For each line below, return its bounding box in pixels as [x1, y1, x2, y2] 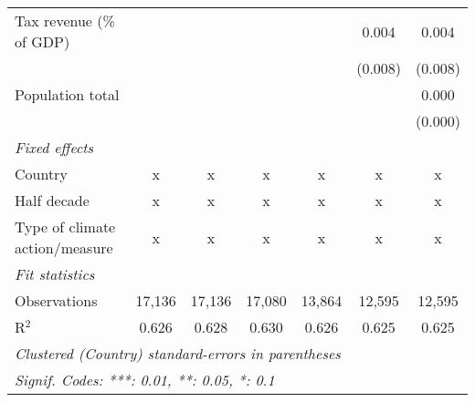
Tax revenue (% [15, 10, 115, 31]
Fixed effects [15, 137, 94, 158]
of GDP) [15, 31, 70, 52]
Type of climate [15, 216, 116, 237]
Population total [15, 84, 120, 105]
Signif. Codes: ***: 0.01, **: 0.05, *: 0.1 [15, 369, 275, 390]
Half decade [15, 190, 90, 211]
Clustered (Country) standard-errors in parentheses [15, 343, 341, 364]
